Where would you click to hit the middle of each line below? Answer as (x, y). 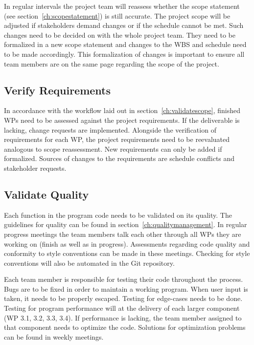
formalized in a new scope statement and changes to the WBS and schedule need (125, 44)
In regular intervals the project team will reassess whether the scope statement (122, 6)
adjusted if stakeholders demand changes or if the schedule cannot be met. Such (124, 25)
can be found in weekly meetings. (54, 336)
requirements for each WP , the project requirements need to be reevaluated (117, 139)
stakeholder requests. (35, 168)
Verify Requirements (58, 90)
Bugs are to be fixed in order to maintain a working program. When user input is (126, 288)
